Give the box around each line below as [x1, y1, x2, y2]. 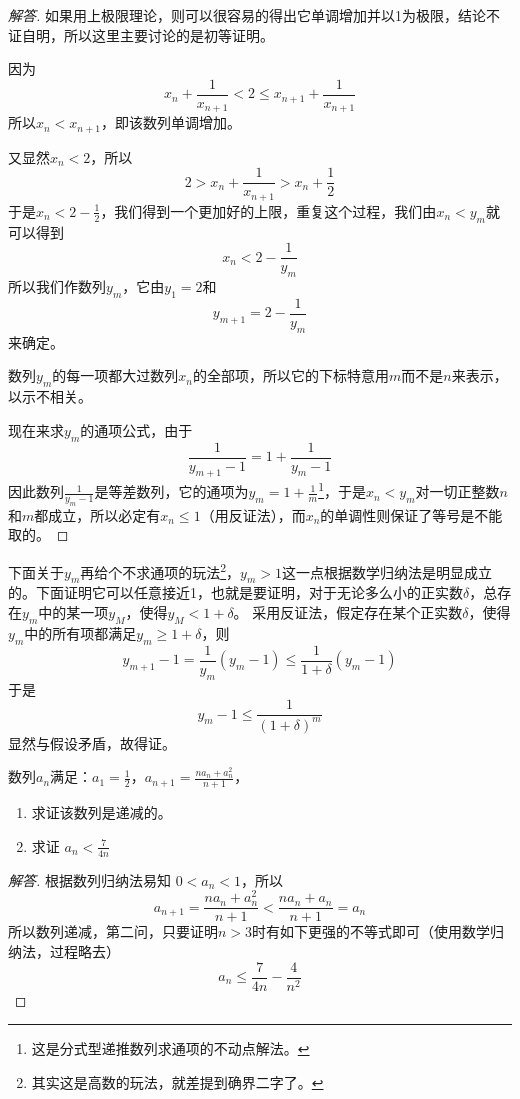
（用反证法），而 [200, 504, 306, 525]
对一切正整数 [415, 481, 500, 502]
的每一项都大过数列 [52, 365, 179, 386]
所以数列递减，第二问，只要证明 [8, 921, 218, 942]
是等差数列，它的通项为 [94, 481, 249, 502]
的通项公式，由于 [80, 419, 193, 440]
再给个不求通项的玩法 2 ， [80, 559, 241, 582]
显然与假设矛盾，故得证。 [8, 732, 176, 753]
